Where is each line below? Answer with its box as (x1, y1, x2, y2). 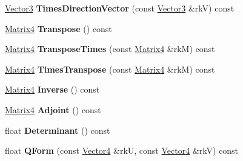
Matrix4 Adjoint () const (5, 103, 101, 116)
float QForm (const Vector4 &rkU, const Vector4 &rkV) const (5, 144, 239, 157)
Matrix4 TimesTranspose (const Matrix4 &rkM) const (5, 62, 215, 75)
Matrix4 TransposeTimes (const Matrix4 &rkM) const (5, 42, 215, 55)
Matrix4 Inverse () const (5, 83, 100, 96)
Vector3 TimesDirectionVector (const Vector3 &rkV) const (5, 2, 235, 14)
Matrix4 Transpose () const (5, 22, 112, 34)
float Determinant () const (5, 123, 110, 136)
